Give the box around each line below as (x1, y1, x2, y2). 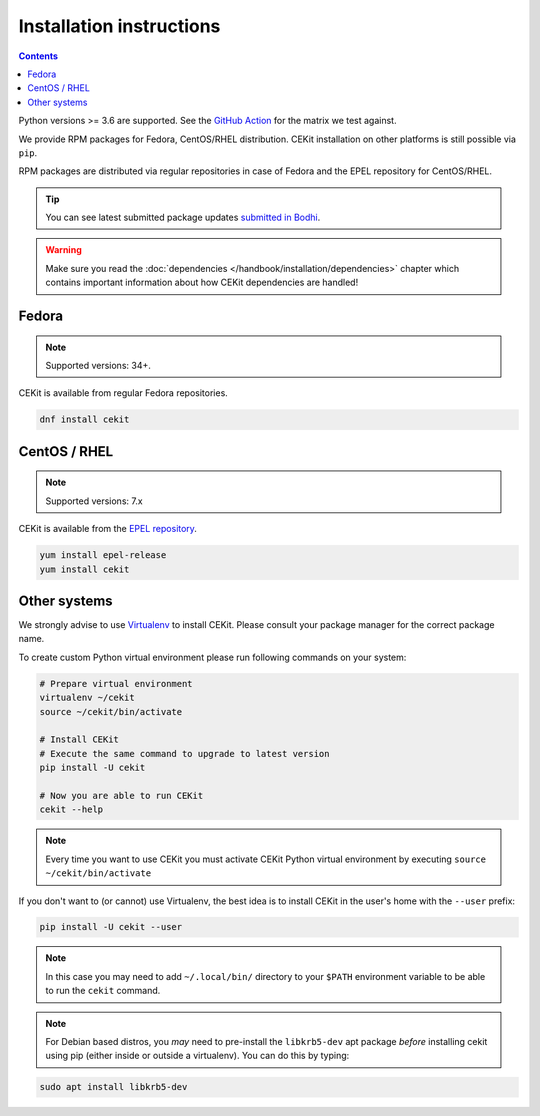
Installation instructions (18, 15, 221, 37)
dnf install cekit (39, 414, 130, 425)
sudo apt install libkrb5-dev (39, 1081, 188, 1093)
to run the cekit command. (45, 985, 161, 997)
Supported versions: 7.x (45, 495, 144, 507)
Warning (45, 244, 82, 256)
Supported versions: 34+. (45, 360, 152, 372)
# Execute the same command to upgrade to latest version (39, 748, 330, 759)
